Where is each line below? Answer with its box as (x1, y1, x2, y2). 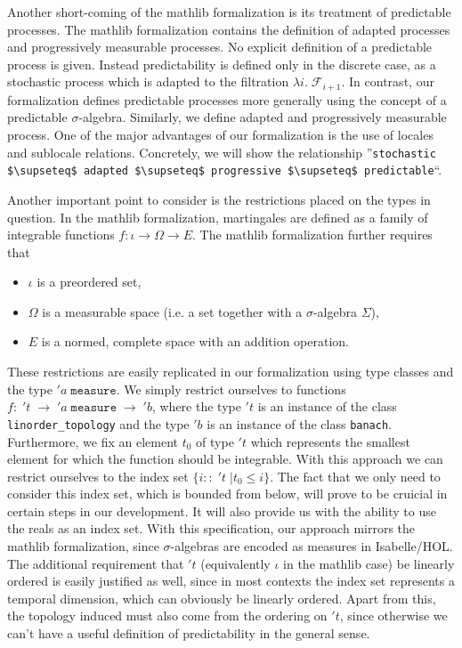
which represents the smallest (250, 432, 410, 450)
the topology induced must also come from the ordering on (7, 606, 328, 625)
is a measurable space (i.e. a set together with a (42, 302, 303, 320)
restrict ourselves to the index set (7, 466, 189, 485)
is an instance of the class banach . (207, 414, 392, 433)
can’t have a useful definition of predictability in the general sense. (7, 624, 370, 643)
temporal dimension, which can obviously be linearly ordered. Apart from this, (7, 588, 436, 607)
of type (196, 432, 234, 450)
